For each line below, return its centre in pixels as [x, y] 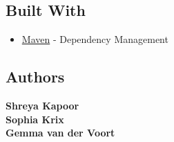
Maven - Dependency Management [95, 39]
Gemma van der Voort [60, 133]
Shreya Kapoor [42, 105]
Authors [35, 77]
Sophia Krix [35, 119]
